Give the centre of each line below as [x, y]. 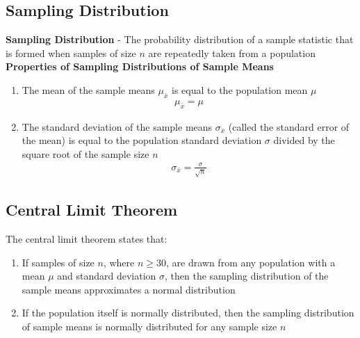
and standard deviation [107, 276]
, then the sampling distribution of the [247, 276]
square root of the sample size [85, 153]
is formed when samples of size [71, 53]
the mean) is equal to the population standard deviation [142, 140]
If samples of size [58, 262]
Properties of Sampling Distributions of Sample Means [140, 66]
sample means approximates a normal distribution [129, 289]
